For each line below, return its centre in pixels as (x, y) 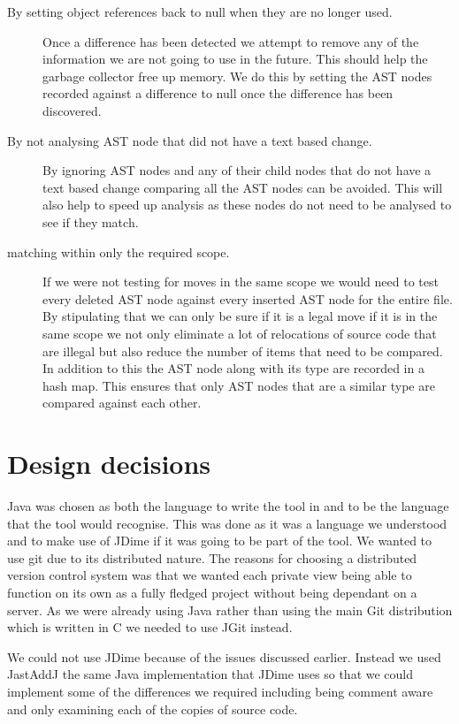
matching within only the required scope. (119, 251)
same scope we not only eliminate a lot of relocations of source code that (240, 333)
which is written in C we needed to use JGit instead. (150, 627)
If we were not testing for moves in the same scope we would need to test (241, 282)
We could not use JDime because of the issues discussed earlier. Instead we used (224, 656)
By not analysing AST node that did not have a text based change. (190, 140)
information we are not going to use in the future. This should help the (235, 59)
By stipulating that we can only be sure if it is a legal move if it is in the (240, 316)
